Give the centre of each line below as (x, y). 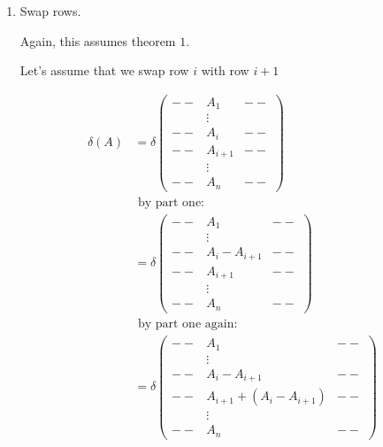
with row (225, 70)
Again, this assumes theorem (98, 40)
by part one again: (188, 324)
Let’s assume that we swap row (104, 70)
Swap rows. (50, 11)
